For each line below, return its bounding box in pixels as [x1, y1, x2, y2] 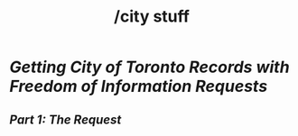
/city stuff [114, 6, 190, 27]
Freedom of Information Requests [9, 77, 268, 96]
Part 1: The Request [9, 112, 122, 127]
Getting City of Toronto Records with [9, 57, 291, 77]
